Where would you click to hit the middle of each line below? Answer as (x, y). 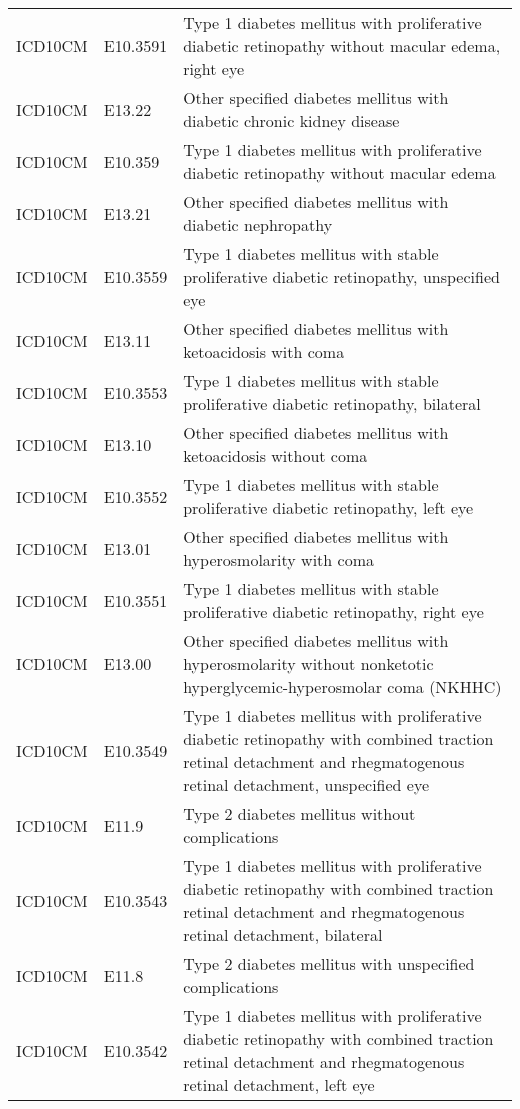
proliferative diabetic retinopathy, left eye (328, 507)
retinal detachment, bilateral (283, 934)
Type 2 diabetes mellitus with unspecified (329, 963)
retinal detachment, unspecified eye (306, 784)
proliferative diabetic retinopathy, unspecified (341, 276)
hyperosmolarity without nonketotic (308, 663)
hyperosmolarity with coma (278, 559)
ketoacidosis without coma (275, 455)
